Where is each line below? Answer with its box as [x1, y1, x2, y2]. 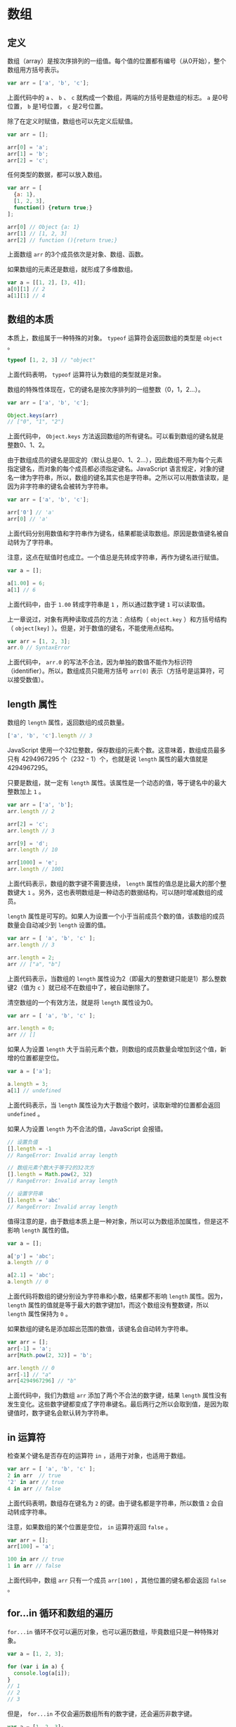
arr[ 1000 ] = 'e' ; [7, 859, 58, 867]
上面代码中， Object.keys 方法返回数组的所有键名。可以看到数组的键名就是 [7, 432, 224, 440]
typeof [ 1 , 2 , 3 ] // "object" [7, 357, 96, 364]
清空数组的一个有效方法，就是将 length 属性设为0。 [7, 998, 157, 1006]
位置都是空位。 [19, 1054, 63, 1063]
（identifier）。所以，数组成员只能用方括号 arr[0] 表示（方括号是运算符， [7, 667, 219, 675]
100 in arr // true [7, 1556, 65, 1563]
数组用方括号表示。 [7, 66, 63, 74]
